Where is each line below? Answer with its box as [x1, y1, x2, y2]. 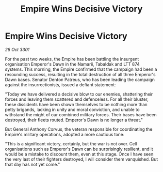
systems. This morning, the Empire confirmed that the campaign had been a [5, 66, 157, 72]
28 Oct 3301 [5, 47, 30, 52]
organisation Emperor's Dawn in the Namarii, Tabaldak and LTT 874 [5, 61, 140, 67]
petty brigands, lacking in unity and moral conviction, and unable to [5, 107, 140, 112]
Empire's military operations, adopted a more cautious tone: [5, 131, 125, 137]
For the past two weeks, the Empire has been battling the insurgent [5, 56, 139, 62]
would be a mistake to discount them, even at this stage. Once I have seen [5, 151, 154, 157]
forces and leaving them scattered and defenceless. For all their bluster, [5, 96, 149, 102]
